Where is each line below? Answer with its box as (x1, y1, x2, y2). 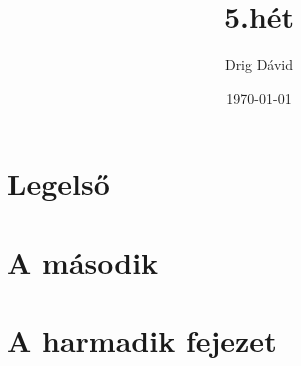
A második (7, 241, 159, 282)
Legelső (7, 163, 110, 204)
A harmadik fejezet (7, 320, 277, 361)
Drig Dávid (224, 54, 294, 75)
